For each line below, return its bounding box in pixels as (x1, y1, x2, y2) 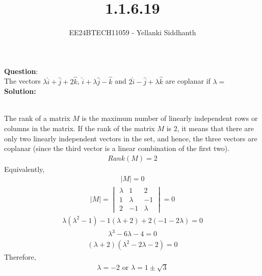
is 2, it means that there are (166, 122, 254, 133)
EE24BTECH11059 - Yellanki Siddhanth (69, 27, 196, 38)
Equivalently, (4, 163, 45, 174)
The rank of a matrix (4, 113, 70, 123)
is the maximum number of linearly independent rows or (82, 113, 258, 123)
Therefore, (4, 252, 36, 262)
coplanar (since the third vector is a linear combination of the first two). (4, 143, 230, 154)
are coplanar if (165, 76, 211, 86)
